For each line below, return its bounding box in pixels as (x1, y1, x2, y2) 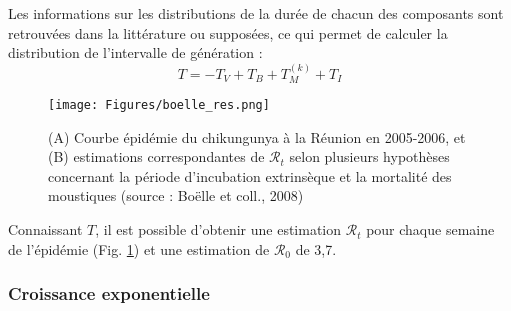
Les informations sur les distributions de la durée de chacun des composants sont (8, 3, 504, 23)
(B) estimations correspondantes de (48, 146, 265, 167)
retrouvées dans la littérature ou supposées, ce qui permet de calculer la (8, 22, 448, 43)
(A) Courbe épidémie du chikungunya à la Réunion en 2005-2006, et (48, 126, 466, 147)
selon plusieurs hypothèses (289, 146, 450, 167)
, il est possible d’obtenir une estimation (95, 219, 342, 240)
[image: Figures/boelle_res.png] (48, 98, 270, 113)
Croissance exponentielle (8, 281, 210, 306)
